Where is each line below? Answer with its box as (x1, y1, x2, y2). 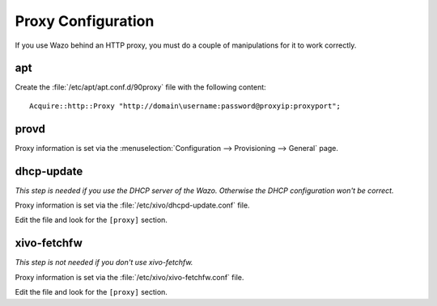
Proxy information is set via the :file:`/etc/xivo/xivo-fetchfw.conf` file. (15, 272, 244, 282)
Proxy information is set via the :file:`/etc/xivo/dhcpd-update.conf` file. (15, 200, 250, 210)
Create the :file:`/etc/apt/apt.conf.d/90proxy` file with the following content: (15, 82, 266, 92)
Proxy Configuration (15, 12, 155, 30)
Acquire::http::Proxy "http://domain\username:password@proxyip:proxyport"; (29, 101, 342, 111)
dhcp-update (15, 164, 83, 178)
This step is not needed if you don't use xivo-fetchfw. (15, 258, 193, 267)
